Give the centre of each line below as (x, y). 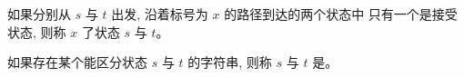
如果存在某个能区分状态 (77, 62)
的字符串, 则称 (230, 62)
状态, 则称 (37, 31)
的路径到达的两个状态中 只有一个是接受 (341, 14)
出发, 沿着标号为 (160, 14)
